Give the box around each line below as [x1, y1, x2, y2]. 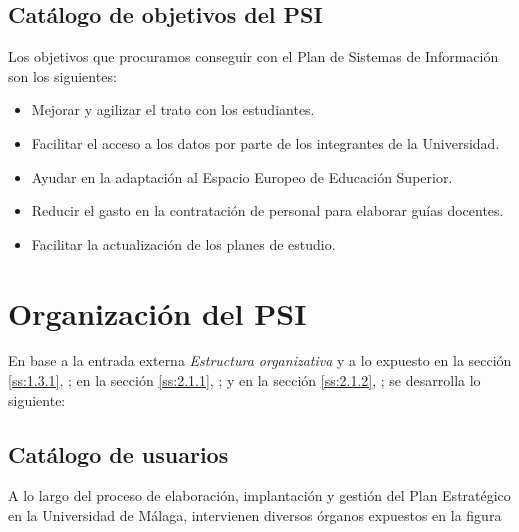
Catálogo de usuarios [8, 438, 229, 469]
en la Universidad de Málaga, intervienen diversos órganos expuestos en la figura [8, 505, 502, 526]
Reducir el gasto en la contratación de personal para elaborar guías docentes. [31, 200, 504, 221]
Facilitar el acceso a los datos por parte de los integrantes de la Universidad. [31, 132, 500, 153]
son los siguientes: [8, 65, 117, 86]
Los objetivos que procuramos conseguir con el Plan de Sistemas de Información [8, 46, 499, 67]
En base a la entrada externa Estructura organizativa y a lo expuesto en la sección [8, 350, 512, 371]
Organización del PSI [8, 292, 307, 333]
